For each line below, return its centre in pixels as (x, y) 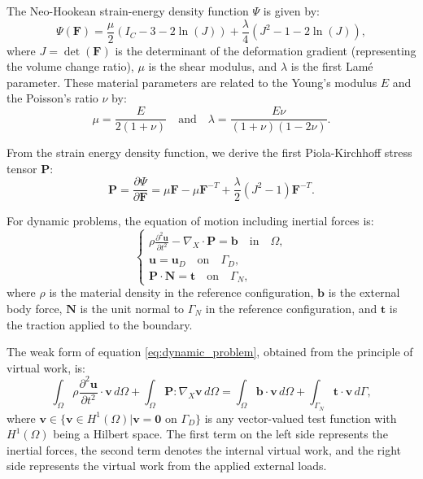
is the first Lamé (332, 66)
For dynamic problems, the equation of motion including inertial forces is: (190, 221)
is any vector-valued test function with (301, 418)
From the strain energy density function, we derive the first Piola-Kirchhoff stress (209, 152)
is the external (364, 292)
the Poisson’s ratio (52, 98)
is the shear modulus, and (213, 66)
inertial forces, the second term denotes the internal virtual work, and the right (204, 449)
